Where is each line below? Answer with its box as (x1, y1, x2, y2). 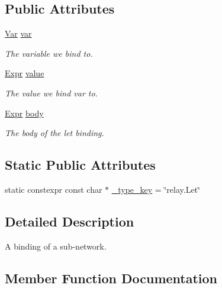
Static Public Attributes (5, 156, 156, 174)
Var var (5, 27, 32, 40)
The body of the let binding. (5, 127, 104, 139)
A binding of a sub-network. (5, 240, 107, 252)
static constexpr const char (5, 183, 102, 195)
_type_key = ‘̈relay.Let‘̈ (111, 183, 200, 195)
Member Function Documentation (5, 268, 218, 287)
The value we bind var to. (5, 86, 98, 99)
